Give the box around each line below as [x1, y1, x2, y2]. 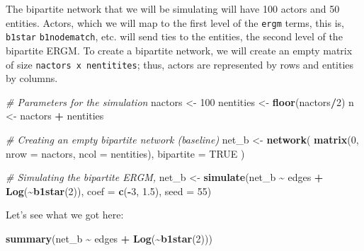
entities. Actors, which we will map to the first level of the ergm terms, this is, [6, 15, 344, 30]
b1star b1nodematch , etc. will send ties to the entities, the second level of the [6, 29, 343, 44]
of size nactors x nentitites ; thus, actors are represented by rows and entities [6, 57, 354, 71]
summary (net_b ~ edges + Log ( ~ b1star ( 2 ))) [6, 230, 212, 245]
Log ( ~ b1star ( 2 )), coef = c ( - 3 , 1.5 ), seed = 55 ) [6, 183, 212, 198]
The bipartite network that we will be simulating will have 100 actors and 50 [6, 1, 340, 16]
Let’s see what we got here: [6, 207, 124, 222]
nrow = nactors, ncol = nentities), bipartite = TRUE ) [6, 146, 245, 160]
